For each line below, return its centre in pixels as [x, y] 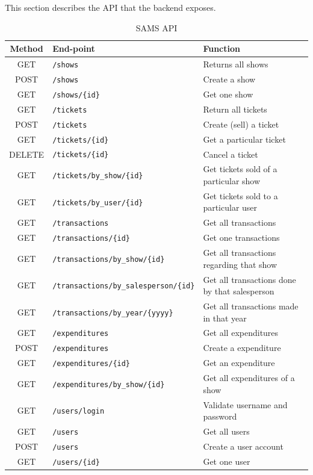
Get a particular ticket [244, 139]
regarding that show [240, 264]
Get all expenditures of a [249, 378]
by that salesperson [239, 291]
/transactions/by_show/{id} [109, 259]
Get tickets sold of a [240, 169]
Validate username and [245, 404]
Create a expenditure [242, 348]
